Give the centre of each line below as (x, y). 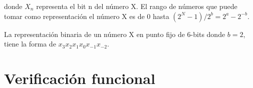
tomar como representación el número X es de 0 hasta (87, 16)
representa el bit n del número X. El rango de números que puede (137, 6)
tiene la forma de (30, 44)
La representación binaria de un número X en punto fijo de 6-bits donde (115, 34)
